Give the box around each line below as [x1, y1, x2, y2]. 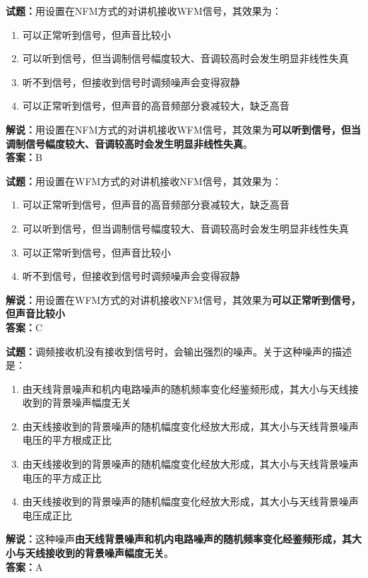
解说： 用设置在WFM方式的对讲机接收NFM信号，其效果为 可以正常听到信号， [6, 292, 361, 307]
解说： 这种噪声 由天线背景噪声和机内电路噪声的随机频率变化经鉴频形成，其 [6, 531, 352, 546]
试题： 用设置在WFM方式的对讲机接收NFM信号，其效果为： [6, 173, 282, 188]
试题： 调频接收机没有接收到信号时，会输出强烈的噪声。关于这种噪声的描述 [6, 343, 352, 358]
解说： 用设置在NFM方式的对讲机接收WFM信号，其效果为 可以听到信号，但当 [6, 122, 361, 136]
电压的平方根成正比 [22, 432, 112, 447]
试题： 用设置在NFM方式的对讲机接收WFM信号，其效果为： [6, 4, 282, 18]
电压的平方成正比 [22, 470, 102, 485]
